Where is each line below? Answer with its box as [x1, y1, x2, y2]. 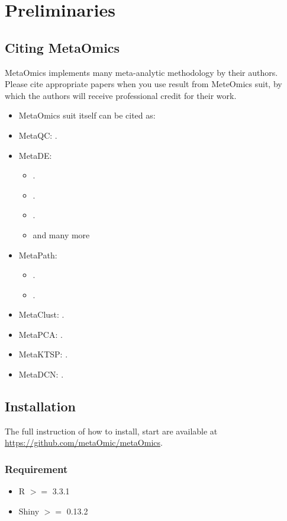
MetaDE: [18, 149, 52, 161]
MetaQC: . [18, 129, 57, 141]
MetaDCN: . [18, 368, 64, 381]
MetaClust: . [18, 308, 65, 321]
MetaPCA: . [18, 328, 63, 340]
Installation [5, 397, 76, 415]
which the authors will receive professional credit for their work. [5, 89, 237, 101]
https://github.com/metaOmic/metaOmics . [5, 436, 163, 449]
